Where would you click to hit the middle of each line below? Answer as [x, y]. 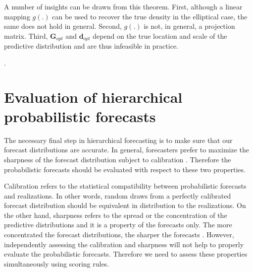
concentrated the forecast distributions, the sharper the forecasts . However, [119, 235]
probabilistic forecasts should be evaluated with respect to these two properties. [125, 169]
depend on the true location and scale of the [160, 35]
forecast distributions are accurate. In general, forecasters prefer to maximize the [126, 150]
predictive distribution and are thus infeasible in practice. [91, 46]
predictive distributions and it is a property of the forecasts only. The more [118, 225]
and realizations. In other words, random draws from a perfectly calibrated [118, 195]
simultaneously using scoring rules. [57, 263]
